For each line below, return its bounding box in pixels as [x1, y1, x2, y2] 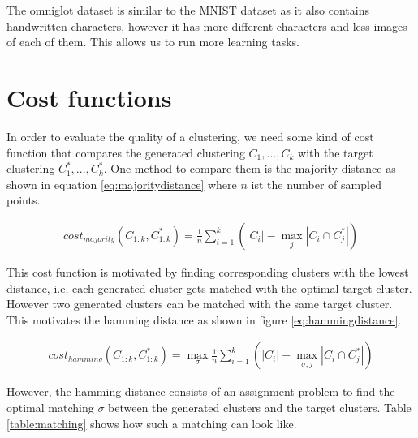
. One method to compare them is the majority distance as [103, 160, 396, 177]
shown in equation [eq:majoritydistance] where [6, 175, 237, 192]
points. [6, 191, 41, 208]
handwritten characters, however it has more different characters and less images [6, 17, 407, 34]
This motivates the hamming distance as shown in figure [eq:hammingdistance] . [6, 311, 402, 328]
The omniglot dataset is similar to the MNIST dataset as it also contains [6, 2, 369, 18]
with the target [298, 144, 373, 161]
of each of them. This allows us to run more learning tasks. [6, 33, 299, 50]
